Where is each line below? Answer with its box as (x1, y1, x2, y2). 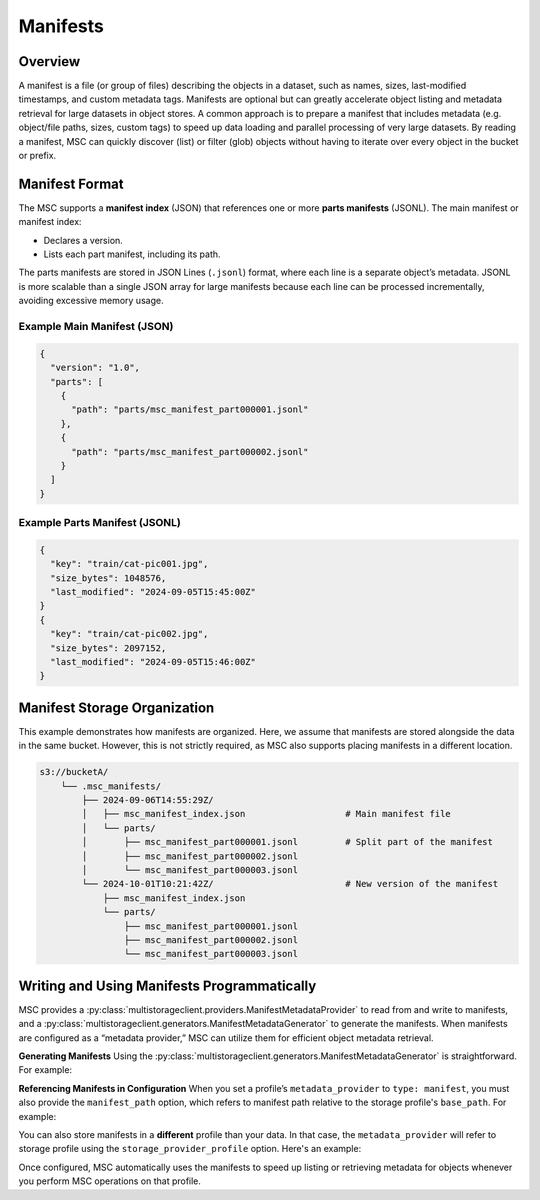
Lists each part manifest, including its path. (43, 248, 221, 260)
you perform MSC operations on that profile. (18, 1175, 202, 1187)
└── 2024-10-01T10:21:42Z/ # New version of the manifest (81, 878, 499, 890)
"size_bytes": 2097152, (50, 642, 167, 654)
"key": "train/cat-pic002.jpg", (50, 628, 209, 640)
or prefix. (18, 150, 57, 162)
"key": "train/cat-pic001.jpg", (50, 558, 209, 570)
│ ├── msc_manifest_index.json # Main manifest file (81, 808, 452, 820)
